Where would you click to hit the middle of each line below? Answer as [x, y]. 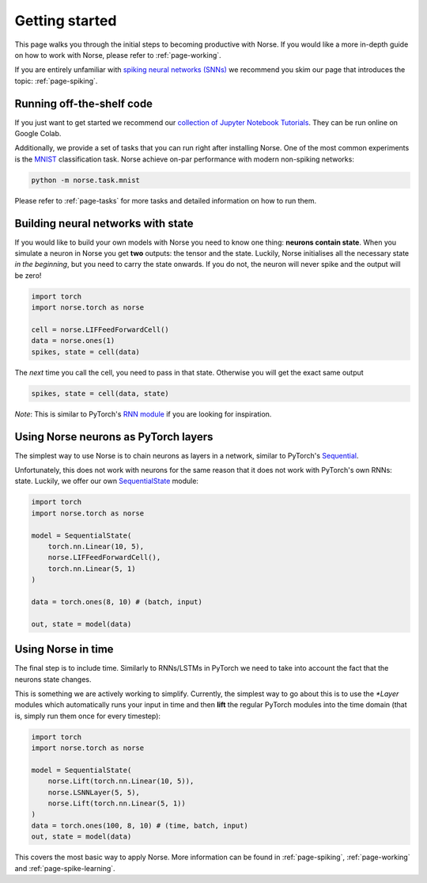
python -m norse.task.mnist [85, 180]
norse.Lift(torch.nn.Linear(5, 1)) [117, 803]
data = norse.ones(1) [73, 341]
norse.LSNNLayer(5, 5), [94, 792]
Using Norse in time [64, 649]
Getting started [66, 21]
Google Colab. [38, 134]
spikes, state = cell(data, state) [100, 393]
